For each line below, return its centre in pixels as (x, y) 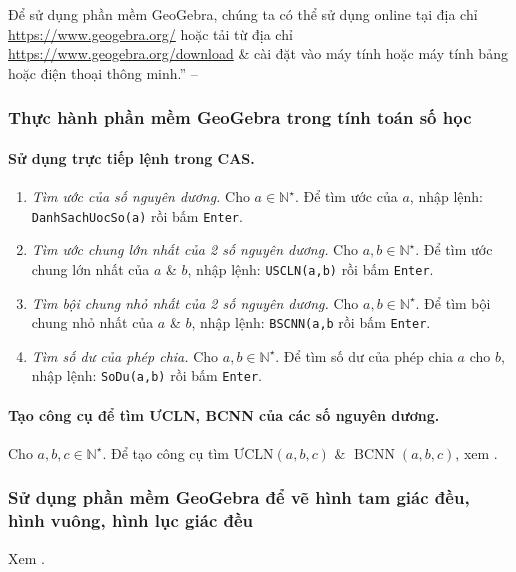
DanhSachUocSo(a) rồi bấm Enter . (137, 215)
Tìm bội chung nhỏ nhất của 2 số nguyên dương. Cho (195, 302)
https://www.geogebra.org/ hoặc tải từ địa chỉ (150, 33)
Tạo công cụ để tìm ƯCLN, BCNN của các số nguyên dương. (224, 414)
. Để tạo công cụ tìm (165, 452)
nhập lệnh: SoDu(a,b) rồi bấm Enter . (146, 375)
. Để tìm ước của (346, 196)
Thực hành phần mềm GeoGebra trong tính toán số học (240, 117)
